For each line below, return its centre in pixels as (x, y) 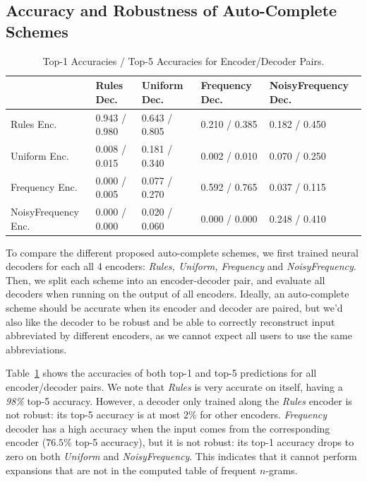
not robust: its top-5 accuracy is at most (93, 415)
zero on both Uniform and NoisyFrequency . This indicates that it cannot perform (181, 455)
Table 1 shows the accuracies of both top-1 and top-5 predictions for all (161, 373)
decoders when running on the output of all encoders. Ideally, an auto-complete (178, 294)
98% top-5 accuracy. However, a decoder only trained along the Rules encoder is (179, 400)
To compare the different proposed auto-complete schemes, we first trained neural (182, 252)
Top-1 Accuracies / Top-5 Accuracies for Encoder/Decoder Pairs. (183, 60)
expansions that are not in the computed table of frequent (131, 470)
